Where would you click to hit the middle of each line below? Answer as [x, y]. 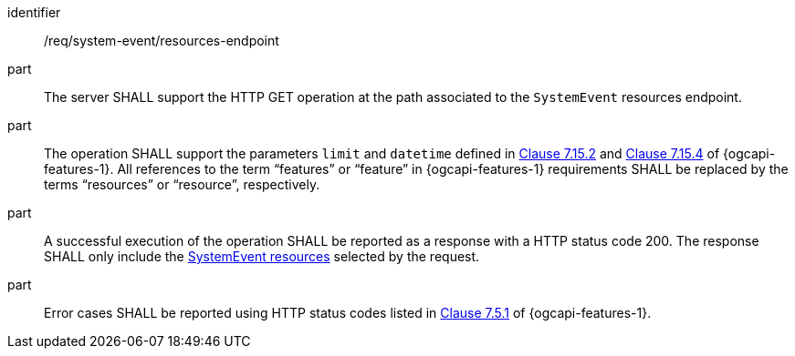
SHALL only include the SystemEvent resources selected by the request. [262, 256]
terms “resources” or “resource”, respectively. [182, 184]
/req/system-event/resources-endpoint [162, 41]
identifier [34, 12]
